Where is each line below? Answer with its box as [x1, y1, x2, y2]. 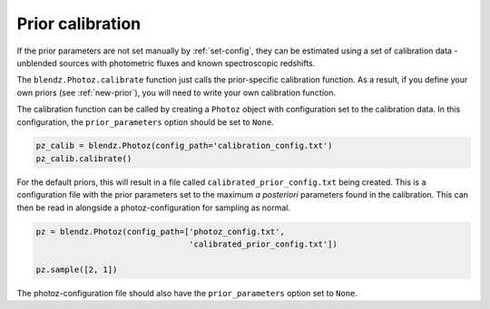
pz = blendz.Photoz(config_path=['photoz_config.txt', [35, 227, 285, 237]
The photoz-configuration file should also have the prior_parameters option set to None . [16, 287, 358, 298]
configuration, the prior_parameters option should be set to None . [16, 116, 274, 127]
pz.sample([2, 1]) [35, 264, 118, 275]
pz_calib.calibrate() [35, 153, 132, 163]
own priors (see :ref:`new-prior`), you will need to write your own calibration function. [16, 87, 336, 98]
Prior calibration [16, 14, 142, 34]
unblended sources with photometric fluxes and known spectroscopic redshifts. [16, 57, 316, 68]
